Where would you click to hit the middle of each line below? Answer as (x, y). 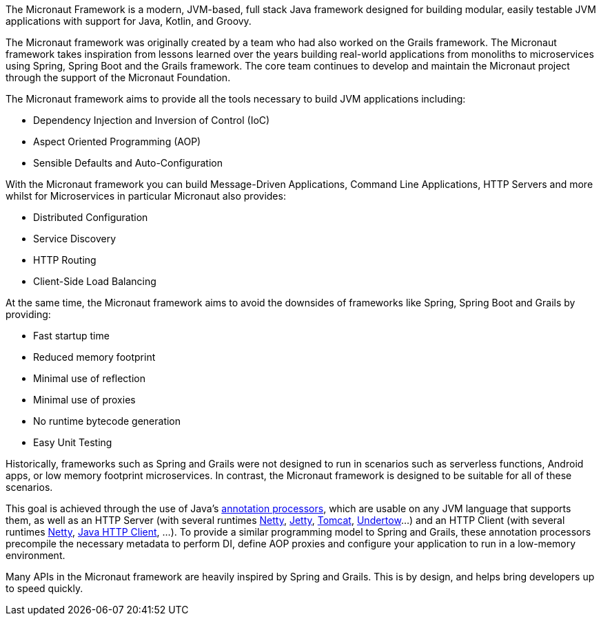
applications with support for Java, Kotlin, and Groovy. (129, 21)
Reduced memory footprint (94, 357)
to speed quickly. (44, 588)
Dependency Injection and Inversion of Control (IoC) (152, 120)
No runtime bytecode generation (107, 421)
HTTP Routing (65, 260)
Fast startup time (71, 336)
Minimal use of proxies (84, 400)
